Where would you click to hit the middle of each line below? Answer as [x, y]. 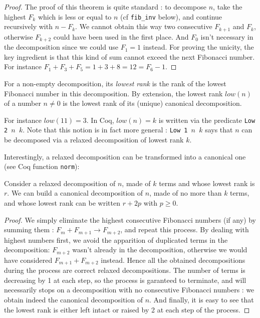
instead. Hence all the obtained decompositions [173, 260]
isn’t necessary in [227, 36]
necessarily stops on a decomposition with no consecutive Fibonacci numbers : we [129, 290]
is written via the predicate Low [207, 120]
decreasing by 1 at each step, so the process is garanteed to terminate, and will [125, 280]
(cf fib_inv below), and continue [171, 16]
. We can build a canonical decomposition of [75, 193]
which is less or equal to [75, 16]
